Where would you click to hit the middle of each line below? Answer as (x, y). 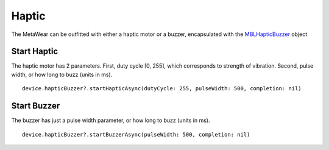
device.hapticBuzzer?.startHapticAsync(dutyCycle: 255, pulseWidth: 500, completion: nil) (162, 89)
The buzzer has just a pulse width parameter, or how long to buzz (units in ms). (111, 120)
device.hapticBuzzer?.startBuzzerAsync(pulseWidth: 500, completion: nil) (136, 134)
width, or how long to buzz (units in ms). (62, 74)
